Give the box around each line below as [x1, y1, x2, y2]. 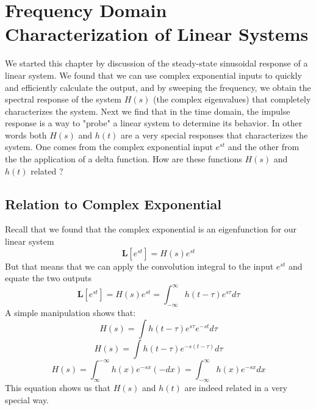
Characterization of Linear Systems [5, 21, 309, 46]
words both [5, 128, 47, 141]
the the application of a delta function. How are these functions [5, 153, 242, 165]
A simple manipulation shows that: [5, 306, 136, 319]
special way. [5, 393, 49, 406]
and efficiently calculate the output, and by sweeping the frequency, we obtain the [5, 81, 311, 93]
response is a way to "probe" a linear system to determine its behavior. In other [5, 117, 303, 129]
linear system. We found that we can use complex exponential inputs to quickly [5, 68, 302, 81]
